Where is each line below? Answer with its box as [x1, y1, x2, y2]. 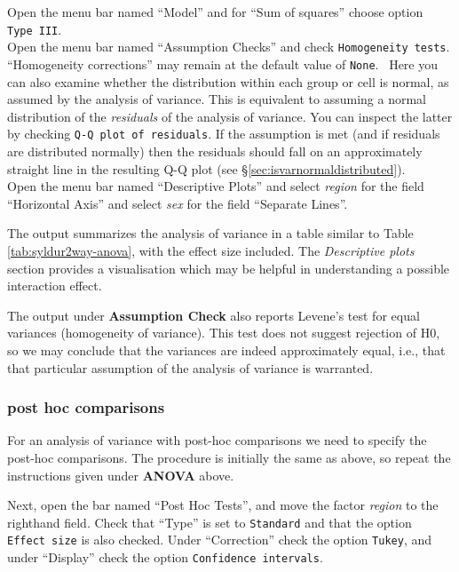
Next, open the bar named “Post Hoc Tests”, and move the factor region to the [7, 496, 439, 514]
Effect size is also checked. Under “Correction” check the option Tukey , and [7, 530, 432, 549]
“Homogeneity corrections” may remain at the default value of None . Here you [7, 54, 438, 73]
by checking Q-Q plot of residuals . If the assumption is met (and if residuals [7, 124, 440, 143]
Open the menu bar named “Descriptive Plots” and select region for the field [7, 177, 424, 195]
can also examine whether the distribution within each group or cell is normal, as [7, 72, 449, 91]
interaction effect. [7, 276, 102, 295]
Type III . [7, 20, 62, 38]
